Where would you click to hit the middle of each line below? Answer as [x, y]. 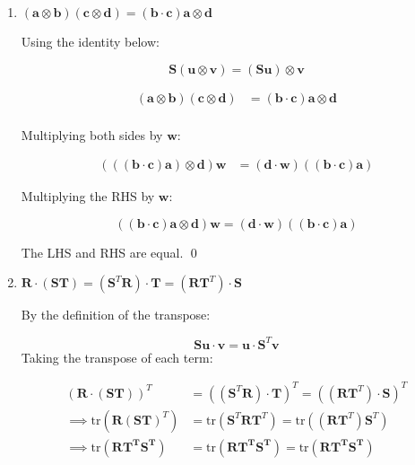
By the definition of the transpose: [116, 315]
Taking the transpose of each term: [117, 357]
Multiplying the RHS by [88, 196]
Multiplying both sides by [92, 134]
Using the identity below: [90, 41]
